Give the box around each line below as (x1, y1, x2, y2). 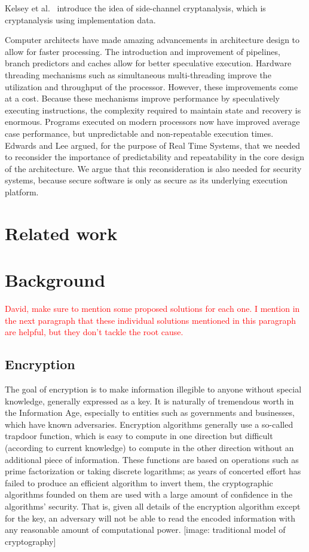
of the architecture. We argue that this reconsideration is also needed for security (5, 162, 302, 174)
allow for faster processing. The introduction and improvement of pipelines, (5, 45, 280, 57)
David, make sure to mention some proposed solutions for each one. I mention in (5, 302, 300, 314)
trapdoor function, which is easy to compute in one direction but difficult (5, 430, 273, 442)
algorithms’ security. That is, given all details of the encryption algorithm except (5, 499, 301, 512)
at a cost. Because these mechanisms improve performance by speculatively (5, 92, 280, 105)
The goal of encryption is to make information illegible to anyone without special (5, 382, 302, 395)
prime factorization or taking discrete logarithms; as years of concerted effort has (5, 465, 301, 477)
